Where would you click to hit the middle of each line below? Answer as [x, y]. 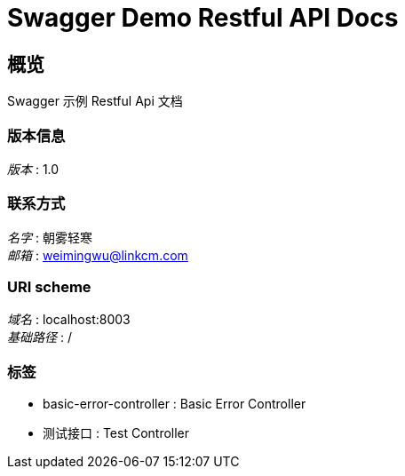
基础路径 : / [40, 337]
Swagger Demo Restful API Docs [203, 18]
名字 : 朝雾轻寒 [50, 237]
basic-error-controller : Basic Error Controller [175, 404]
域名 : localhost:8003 [69, 320]
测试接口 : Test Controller [116, 433]
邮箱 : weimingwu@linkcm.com [98, 255]
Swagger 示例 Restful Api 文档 [95, 101]
